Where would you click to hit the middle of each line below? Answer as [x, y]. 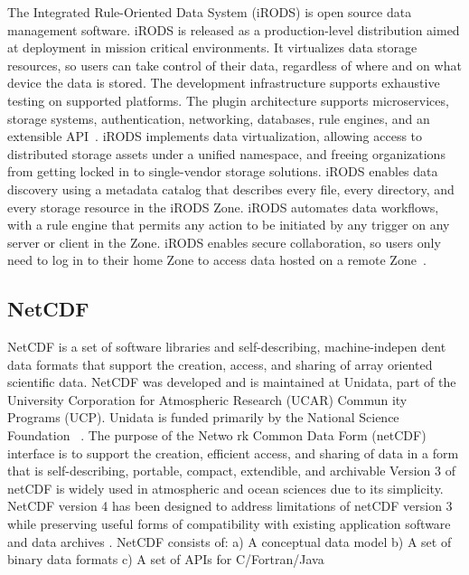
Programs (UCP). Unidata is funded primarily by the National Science [203, 417]
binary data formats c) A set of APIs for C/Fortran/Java [166, 559]
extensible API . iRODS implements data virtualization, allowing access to [215, 136]
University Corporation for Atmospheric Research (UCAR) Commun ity [207, 399]
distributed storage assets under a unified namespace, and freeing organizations [226, 153]
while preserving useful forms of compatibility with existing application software [229, 524]
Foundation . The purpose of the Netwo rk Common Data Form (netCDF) [217, 435]
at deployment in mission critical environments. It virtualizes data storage [212, 47]
